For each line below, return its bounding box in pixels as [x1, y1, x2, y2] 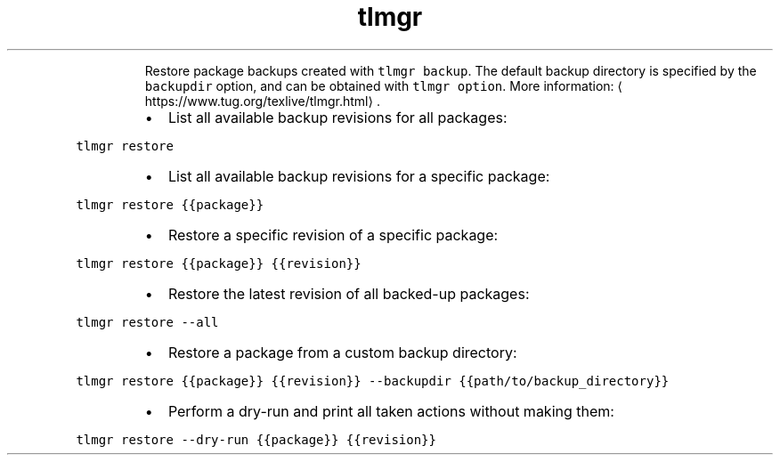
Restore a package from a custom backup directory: [167, 343, 517, 361]
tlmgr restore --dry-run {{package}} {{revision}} [76, 432, 436, 447]
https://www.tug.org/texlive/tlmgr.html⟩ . [144, 93, 380, 109]
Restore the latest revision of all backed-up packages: [167, 284, 530, 303]
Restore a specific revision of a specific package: [167, 225, 499, 244]
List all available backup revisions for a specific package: [167, 166, 550, 185]
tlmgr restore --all [76, 314, 219, 329]
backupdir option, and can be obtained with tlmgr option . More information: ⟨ [144, 77, 622, 93]
